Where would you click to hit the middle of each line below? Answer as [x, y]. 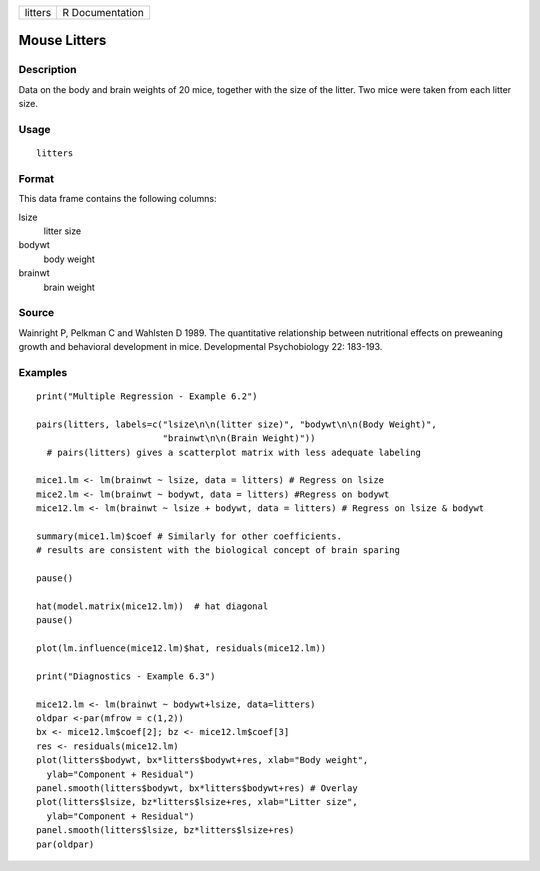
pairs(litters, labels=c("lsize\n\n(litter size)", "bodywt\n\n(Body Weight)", [236, 424]
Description [47, 70]
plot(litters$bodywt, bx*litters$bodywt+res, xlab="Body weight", [202, 760]
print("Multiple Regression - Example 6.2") [147, 396]
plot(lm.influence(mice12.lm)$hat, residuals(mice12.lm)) [181, 648]
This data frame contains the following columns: [117, 199]
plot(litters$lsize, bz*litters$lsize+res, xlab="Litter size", [197, 802]
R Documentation [103, 12]
